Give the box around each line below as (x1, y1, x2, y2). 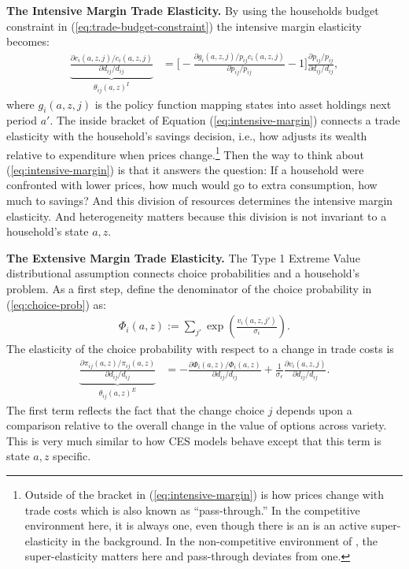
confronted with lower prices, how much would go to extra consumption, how (6, 177, 378, 193)
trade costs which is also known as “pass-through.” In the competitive (24, 501, 360, 518)
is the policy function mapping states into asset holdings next (94, 95, 392, 112)
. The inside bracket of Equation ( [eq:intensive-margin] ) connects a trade (50, 112, 400, 128)
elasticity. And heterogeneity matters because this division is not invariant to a (6, 207, 387, 224)
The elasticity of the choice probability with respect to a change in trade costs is (6, 340, 394, 357)
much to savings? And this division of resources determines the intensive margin (6, 192, 393, 208)
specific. (53, 448, 91, 464)
